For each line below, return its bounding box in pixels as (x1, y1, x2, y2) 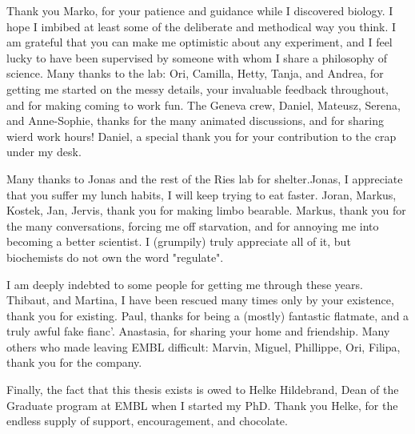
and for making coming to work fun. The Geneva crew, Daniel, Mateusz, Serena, (6, 96, 401, 113)
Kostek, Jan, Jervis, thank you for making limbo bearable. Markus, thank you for (6, 202, 406, 219)
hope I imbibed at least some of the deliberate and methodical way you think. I (6, 18, 397, 34)
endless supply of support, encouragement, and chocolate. (6, 412, 288, 429)
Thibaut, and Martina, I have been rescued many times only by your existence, (6, 291, 394, 308)
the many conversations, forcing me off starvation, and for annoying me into (6, 217, 379, 234)
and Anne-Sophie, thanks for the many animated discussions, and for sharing (6, 112, 384, 129)
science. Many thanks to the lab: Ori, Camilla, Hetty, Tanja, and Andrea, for (6, 65, 384, 82)
